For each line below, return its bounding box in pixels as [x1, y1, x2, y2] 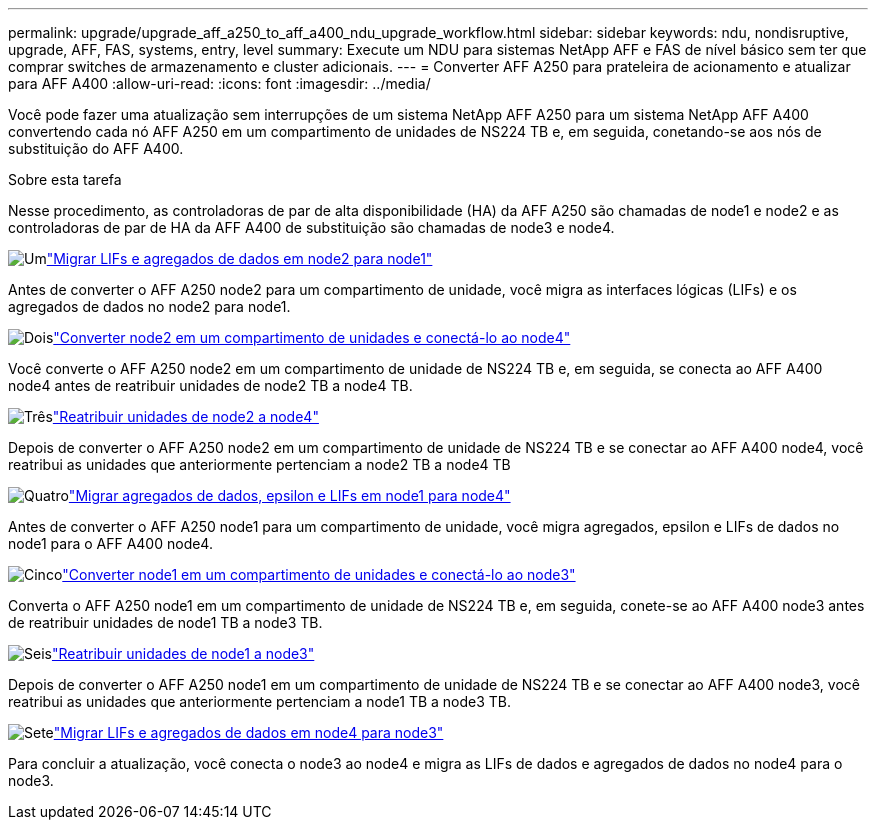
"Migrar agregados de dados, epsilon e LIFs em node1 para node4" [68, 487, 511, 504]
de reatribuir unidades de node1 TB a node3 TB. [8, 614, 323, 631]
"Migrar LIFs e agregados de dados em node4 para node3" [53, 724, 444, 741]
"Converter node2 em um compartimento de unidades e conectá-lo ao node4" [53, 329, 571, 346]
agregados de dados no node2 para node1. [8, 298, 291, 315]
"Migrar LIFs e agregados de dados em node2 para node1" [46, 250, 433, 267]
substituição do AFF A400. [8, 140, 184, 157]
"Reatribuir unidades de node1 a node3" [51, 645, 315, 662]
